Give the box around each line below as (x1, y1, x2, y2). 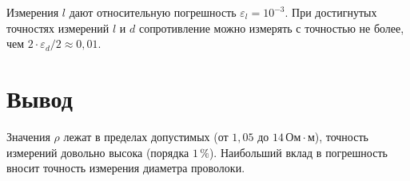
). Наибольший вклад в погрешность (209, 144, 388, 160)
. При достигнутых (285, 4, 377, 20)
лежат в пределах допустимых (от (63, 128, 229, 144)
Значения (6, 128, 50, 144)
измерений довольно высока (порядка (6, 144, 189, 160)
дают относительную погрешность (69, 4, 237, 20)
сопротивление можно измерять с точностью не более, (138, 19, 404, 36)
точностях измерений (6, 19, 109, 36)
